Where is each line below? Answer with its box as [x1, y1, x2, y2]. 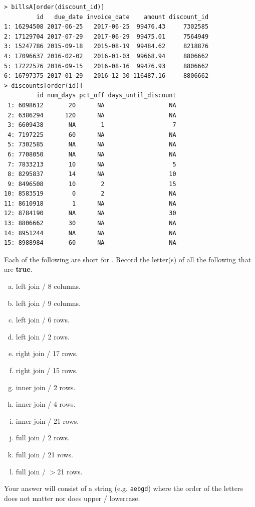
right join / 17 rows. [16, 348, 78, 359]
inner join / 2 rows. [16, 382, 76, 392]
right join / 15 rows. [16, 365, 78, 375]
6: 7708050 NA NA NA [8, 150, 176, 158]
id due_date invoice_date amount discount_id [36, 13, 209, 21]
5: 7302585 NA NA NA [8, 141, 176, 148]
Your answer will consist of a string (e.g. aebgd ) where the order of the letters [4, 483, 243, 493]
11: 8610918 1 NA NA [4, 200, 176, 207]
